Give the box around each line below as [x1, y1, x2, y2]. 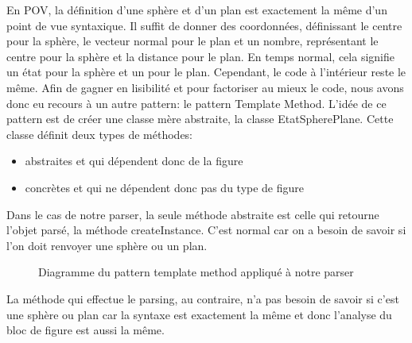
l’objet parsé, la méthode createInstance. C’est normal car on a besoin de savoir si [6, 222, 406, 238]
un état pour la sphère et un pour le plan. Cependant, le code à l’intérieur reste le [6, 64, 406, 80]
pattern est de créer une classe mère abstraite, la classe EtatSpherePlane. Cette [6, 110, 394, 127]
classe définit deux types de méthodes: [6, 125, 193, 142]
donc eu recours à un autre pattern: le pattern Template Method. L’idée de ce [6, 94, 387, 111]
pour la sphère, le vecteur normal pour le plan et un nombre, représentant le [6, 33, 379, 49]
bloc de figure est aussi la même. [6, 322, 165, 338]
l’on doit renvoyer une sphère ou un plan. [6, 237, 208, 253]
